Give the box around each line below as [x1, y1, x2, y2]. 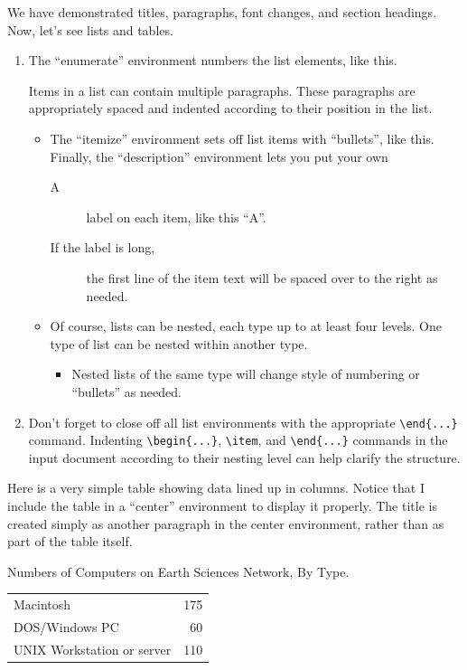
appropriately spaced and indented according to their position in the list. [28, 99, 433, 118]
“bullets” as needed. [71, 382, 182, 401]
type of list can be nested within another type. [50, 334, 308, 353]
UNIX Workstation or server [14, 639, 172, 658]
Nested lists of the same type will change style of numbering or [71, 364, 420, 383]
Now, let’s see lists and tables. [7, 20, 173, 39]
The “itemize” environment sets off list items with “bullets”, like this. [50, 128, 434, 147]
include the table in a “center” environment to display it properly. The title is [7, 496, 437, 514]
